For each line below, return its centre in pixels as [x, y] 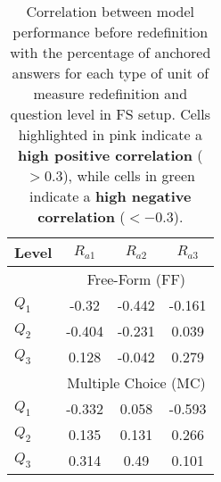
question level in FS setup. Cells [110, 114]
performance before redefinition [110, 32]
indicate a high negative [110, 196]
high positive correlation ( [110, 155]
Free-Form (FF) [136, 279]
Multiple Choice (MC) [136, 382]
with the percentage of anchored [110, 52]
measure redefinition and [110, 93]
